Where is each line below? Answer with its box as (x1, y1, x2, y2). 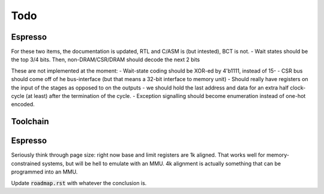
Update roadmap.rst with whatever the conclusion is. (11, 179, 147, 186)
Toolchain (11, 117, 49, 127)
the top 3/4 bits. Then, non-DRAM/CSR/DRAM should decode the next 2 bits (11, 56, 200, 63)
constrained (11, 160, 41, 167)
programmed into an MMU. (11, 168, 78, 175)
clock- (290, 84, 306, 91)
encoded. (11, 101, 35, 108)
